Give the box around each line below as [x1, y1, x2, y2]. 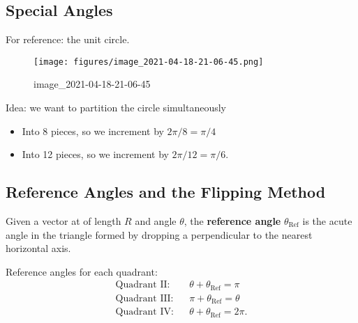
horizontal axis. [6, 241, 71, 255]
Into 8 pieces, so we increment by [22, 123, 164, 138]
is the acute [302, 214, 352, 228]
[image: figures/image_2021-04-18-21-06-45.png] [33, 56, 264, 67]
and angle [135, 214, 177, 228]
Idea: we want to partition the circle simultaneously [6, 100, 226, 115]
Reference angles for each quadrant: [6, 264, 158, 278]
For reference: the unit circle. [6, 32, 130, 47]
